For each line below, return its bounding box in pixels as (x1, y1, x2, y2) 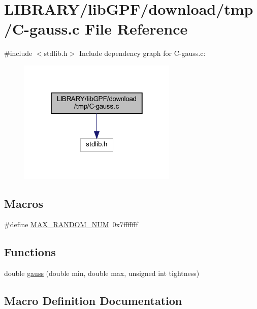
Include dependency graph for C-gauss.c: (79, 48, 206, 58)
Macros (4, 195, 43, 211)
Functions (4, 244, 56, 260)
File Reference (85, 18, 188, 39)
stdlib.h (44, 48, 68, 58)
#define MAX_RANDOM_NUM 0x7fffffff (4, 219, 138, 230)
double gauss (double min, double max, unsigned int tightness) (4, 268, 200, 279)
